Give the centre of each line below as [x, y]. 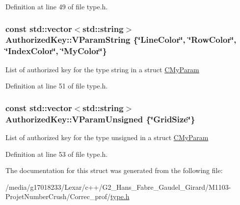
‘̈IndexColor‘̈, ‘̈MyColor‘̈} [56, 51]
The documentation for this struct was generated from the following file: [114, 170]
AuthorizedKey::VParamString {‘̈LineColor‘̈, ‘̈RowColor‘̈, [121, 40]
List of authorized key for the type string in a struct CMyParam [102, 69]
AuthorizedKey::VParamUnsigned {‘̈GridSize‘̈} [100, 119]
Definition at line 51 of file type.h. [57, 86]
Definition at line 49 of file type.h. [57, 6]
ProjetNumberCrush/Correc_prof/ [58, 196]
